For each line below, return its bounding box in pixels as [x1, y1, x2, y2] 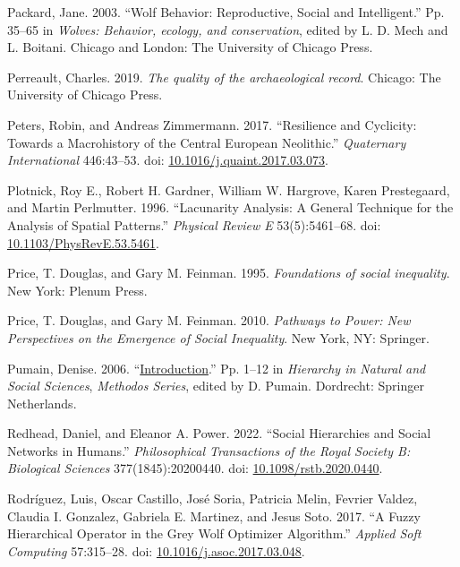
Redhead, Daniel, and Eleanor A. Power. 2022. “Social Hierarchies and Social [7, 424, 431, 442]
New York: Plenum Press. [7, 280, 148, 299]
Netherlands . [7, 393, 77, 412]
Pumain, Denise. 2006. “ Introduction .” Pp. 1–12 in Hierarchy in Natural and [7, 358, 426, 377]
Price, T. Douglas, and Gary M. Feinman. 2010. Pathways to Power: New [7, 311, 411, 330]
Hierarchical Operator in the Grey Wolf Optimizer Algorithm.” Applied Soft [7, 524, 422, 543]
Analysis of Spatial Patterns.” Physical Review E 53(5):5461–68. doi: [7, 215, 381, 234]
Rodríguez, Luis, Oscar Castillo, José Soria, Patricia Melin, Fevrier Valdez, [7, 489, 418, 508]
